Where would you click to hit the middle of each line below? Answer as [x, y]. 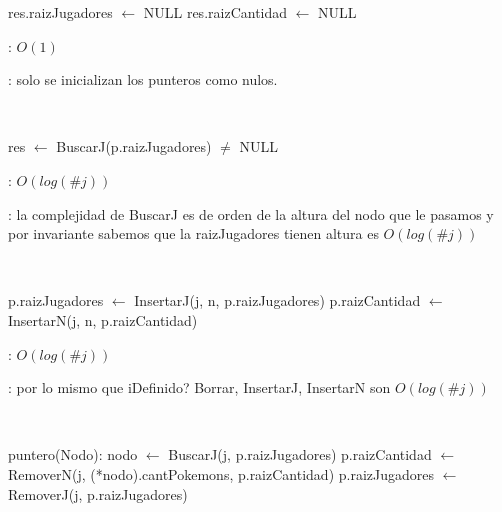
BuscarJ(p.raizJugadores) [134, 146]
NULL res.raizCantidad [215, 12]
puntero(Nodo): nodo [73, 454]
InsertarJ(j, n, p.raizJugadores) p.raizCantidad [277, 300]
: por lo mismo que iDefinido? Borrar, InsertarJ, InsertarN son [199, 387]
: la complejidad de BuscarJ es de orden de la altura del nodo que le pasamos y [251, 213]
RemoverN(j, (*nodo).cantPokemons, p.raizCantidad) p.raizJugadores [221, 473]
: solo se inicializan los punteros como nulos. [143, 79]
